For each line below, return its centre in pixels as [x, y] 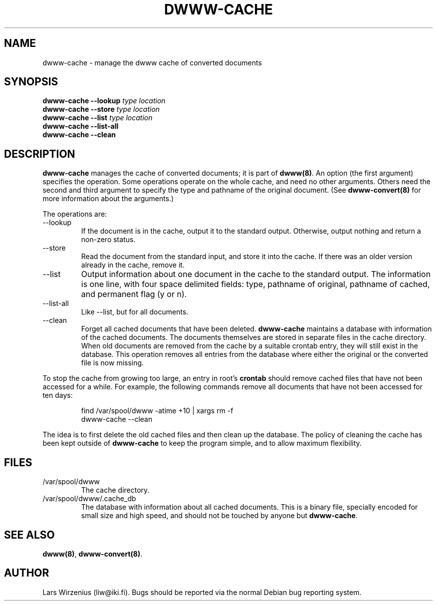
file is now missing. [112, 363]
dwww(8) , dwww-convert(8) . [93, 554]
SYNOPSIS [31, 82]
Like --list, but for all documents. [135, 312]
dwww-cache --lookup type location [104, 101]
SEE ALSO [29, 535]
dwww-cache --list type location [98, 118]
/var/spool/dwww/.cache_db [89, 499]
